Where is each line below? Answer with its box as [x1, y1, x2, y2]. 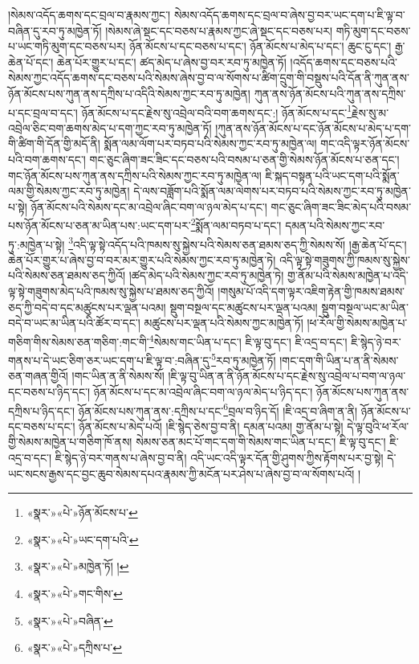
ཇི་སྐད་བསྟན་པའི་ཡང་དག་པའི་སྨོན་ [265, 166, 400, 183]
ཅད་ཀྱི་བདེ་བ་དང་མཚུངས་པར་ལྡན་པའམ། [8, 298, 166, 315]
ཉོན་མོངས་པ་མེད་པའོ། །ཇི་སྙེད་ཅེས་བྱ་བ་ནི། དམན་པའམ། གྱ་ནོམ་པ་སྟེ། [79, 417, 344, 434]
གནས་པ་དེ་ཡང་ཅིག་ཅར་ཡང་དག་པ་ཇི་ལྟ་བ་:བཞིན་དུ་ [8, 351, 212, 368]
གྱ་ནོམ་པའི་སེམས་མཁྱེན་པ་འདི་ [287, 267, 409, 284]
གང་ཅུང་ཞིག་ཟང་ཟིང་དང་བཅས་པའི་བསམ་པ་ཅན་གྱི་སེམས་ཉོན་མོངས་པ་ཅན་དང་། [89, 151, 400, 167]
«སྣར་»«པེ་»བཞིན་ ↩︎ [26, 612, 113, 629]
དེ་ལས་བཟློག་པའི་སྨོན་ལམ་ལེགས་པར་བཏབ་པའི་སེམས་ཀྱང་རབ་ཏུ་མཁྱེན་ [133, 182, 411, 199]
